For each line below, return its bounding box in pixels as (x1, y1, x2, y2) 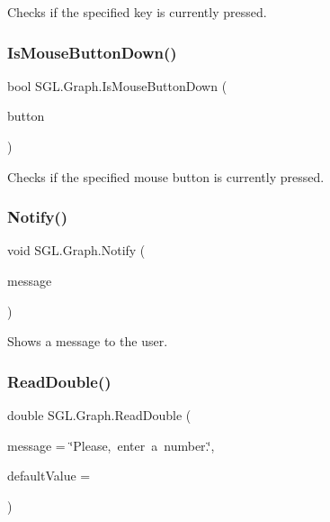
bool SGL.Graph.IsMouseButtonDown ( (7, 76, 227, 95)
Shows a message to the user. (7, 332, 168, 351)
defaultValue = (7, 466, 91, 485)
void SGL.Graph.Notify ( (7, 241, 146, 260)
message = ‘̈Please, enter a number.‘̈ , (7, 435, 215, 454)
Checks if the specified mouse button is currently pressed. (7, 167, 325, 186)
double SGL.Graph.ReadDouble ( (7, 406, 192, 424)
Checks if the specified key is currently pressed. (7, 3, 267, 21)
